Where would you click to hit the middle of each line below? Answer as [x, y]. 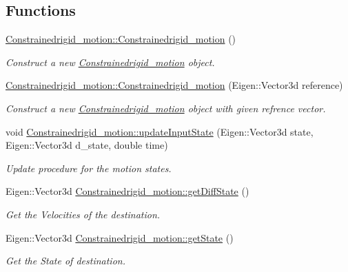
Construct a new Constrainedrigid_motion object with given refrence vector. [166, 108]
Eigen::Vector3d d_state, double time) [87, 145]
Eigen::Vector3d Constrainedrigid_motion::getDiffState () [127, 191]
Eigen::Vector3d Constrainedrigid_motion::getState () [120, 237]
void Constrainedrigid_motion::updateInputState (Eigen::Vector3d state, [160, 131]
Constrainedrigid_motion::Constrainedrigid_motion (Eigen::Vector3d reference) [174, 85]
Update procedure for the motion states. [89, 168]
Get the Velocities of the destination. [83, 214]
